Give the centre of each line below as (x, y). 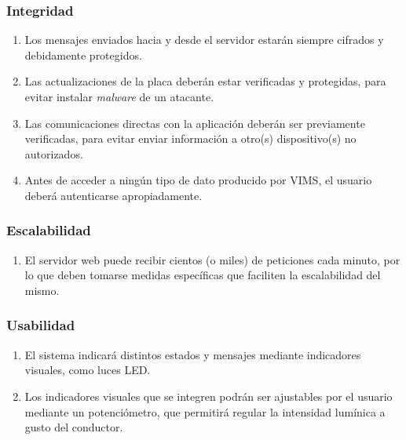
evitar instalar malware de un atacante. (119, 96)
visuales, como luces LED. (88, 370)
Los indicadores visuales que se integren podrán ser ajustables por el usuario (208, 396)
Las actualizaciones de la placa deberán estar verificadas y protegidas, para (205, 81)
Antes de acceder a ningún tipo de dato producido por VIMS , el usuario (198, 180)
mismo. (42, 290)
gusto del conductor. (74, 427)
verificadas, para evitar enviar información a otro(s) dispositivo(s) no (190, 138)
